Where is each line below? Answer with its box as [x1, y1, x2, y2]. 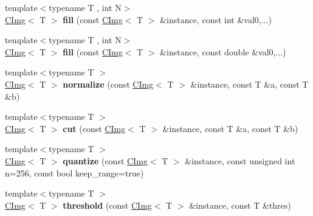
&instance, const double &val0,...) [160, 45, 286, 58]
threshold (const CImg [63, 198, 152, 211]
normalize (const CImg [63, 77, 154, 90]
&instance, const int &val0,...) [160, 13, 272, 26]
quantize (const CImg [63, 154, 148, 167]
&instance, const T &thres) [189, 198, 291, 211]
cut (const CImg [63, 122, 126, 134]
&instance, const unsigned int [185, 154, 295, 167]
